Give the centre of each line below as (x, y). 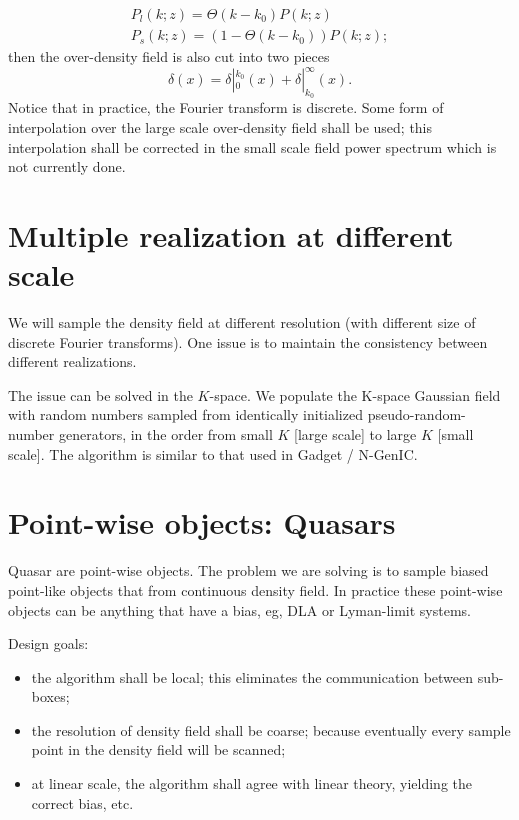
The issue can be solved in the (100, 394)
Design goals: (48, 643)
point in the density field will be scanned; (158, 749)
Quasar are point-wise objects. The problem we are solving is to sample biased (248, 570)
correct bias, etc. (82, 802)
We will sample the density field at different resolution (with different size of (242, 322)
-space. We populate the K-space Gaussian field (355, 394)
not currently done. (67, 166)
